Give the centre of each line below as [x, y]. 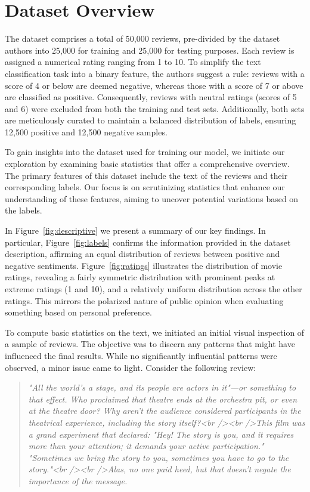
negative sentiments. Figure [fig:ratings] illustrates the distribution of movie [144, 265]
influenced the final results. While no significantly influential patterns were [141, 355]
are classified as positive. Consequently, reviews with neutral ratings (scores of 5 [151, 97]
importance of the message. [78, 480]
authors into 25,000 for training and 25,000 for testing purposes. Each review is [150, 50]
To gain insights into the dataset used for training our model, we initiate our [145, 152]
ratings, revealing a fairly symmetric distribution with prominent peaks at [140, 277]
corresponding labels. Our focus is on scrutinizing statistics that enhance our [145, 187]
